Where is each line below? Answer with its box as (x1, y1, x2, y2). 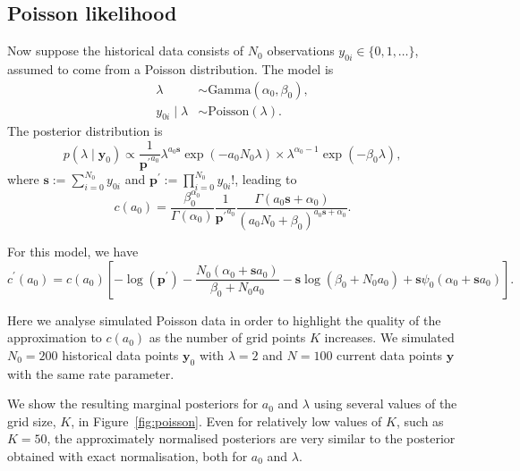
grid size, (7, 411, 56, 430)
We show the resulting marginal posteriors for (7, 394, 259, 413)
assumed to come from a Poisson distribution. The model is (7, 60, 334, 78)
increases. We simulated (324, 328, 455, 347)
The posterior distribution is (7, 122, 163, 140)
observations (267, 41, 335, 60)
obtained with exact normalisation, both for (7, 446, 248, 465)
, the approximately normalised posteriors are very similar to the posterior (47, 429, 456, 448)
